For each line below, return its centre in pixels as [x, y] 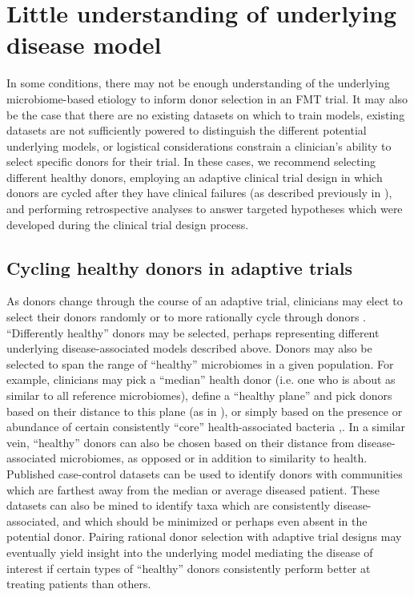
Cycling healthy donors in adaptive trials [179, 267]
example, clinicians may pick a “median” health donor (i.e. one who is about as [201, 379]
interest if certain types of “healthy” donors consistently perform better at [189, 568]
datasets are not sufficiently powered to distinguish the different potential [187, 130]
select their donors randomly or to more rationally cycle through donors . [186, 317]
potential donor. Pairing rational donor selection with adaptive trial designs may [204, 536]
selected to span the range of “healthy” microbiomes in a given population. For [200, 363]
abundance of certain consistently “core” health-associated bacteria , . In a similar [206, 427]
